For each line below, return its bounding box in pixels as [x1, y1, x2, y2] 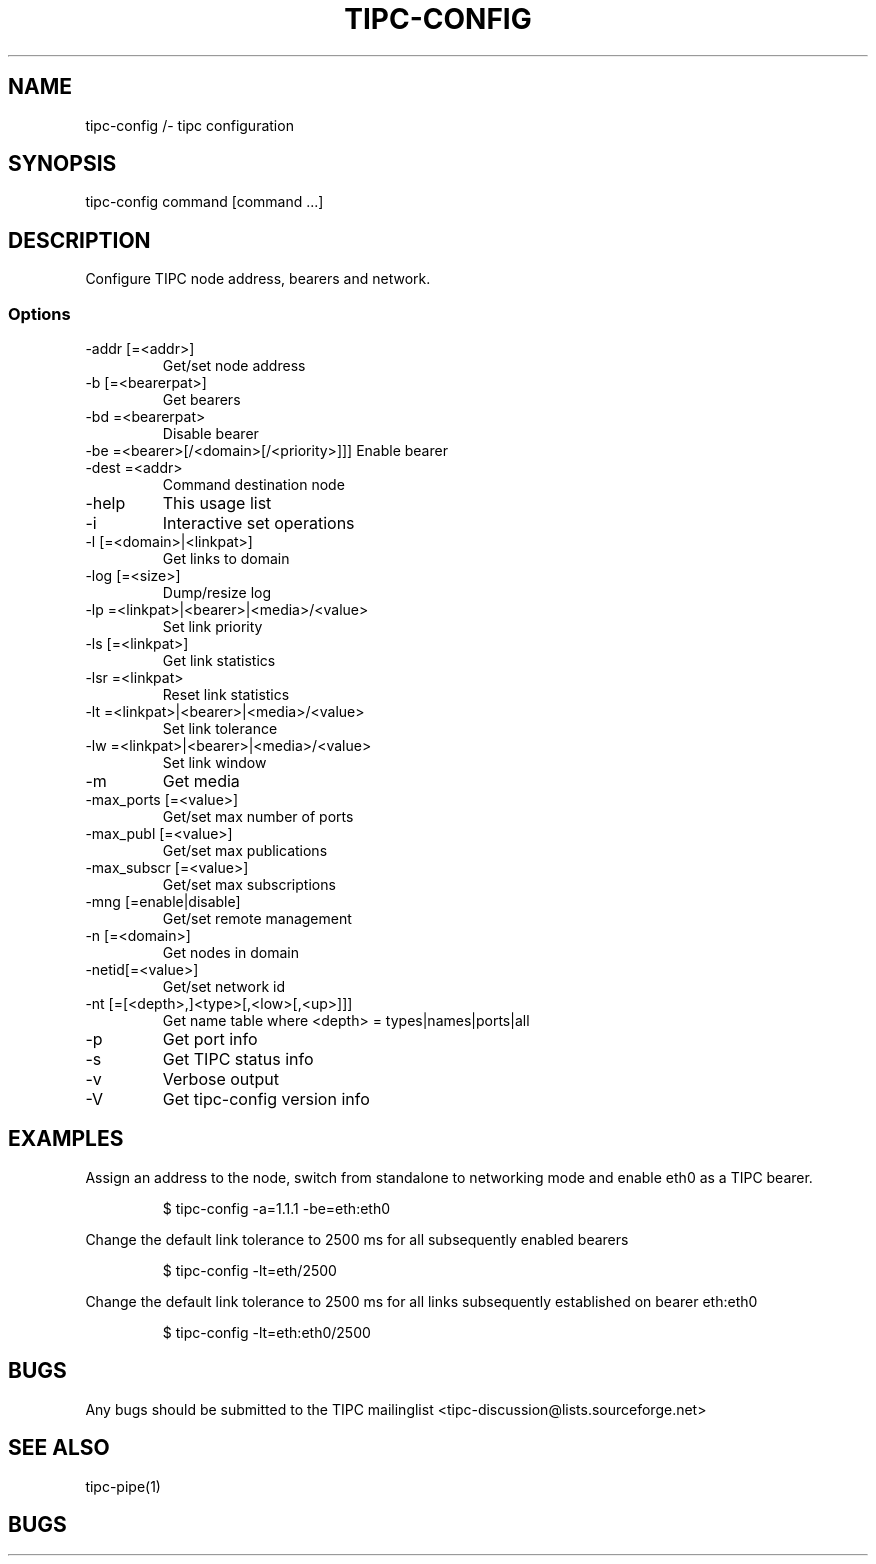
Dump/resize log [162, 584, 272, 602]
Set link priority [162, 618, 263, 636]
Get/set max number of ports [162, 808, 354, 826]
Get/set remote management [162, 910, 352, 928]
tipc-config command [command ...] [85, 193, 324, 211]
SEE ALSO [8, 1435, 110, 1461]
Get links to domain [162, 550, 290, 568]
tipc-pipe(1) [85, 1477, 161, 1495]
